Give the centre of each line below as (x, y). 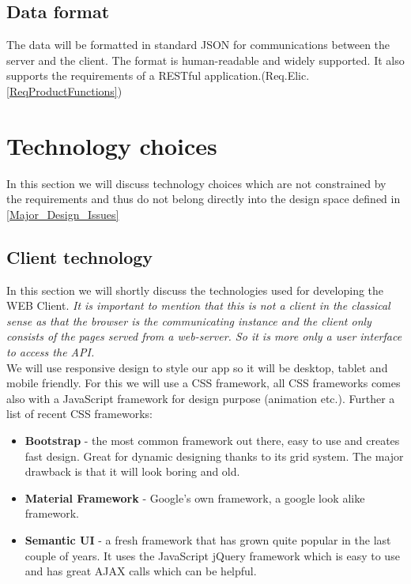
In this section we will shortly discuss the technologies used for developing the (195, 290)
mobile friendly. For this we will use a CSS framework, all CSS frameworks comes (204, 383)
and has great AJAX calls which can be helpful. (141, 571)
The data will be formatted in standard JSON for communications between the (198, 45)
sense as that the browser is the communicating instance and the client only (189, 320)
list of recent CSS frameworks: (79, 414)
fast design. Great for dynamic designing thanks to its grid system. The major (214, 456)
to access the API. (51, 352)
